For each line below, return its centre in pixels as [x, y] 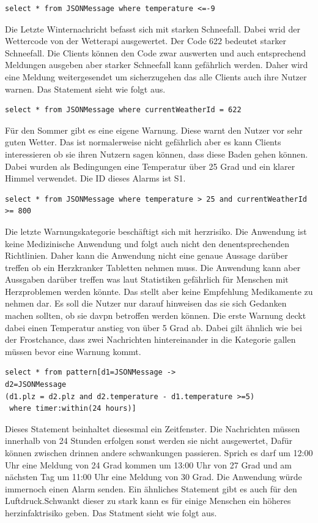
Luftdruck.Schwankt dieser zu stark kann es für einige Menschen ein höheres [148, 501]
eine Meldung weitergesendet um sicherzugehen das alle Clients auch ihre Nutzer [156, 76]
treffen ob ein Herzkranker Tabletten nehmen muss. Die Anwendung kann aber [153, 267]
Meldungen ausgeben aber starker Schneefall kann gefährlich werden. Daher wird [157, 65]
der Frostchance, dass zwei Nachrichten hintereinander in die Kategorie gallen [150, 339]
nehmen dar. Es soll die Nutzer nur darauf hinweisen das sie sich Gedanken [146, 303]
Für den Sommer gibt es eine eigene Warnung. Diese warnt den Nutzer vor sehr [154, 130]
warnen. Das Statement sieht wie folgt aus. [85, 89]
